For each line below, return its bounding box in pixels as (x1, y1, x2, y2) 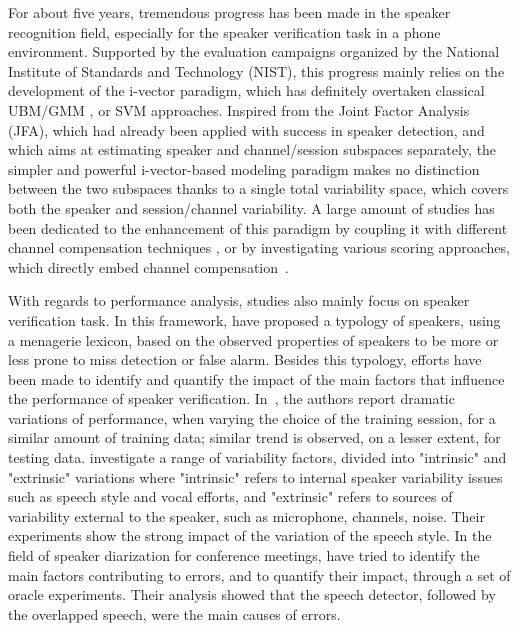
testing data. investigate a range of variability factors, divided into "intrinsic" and (8, 447, 507, 468)
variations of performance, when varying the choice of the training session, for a (8, 407, 496, 428)
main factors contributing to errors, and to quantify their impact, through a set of (8, 564, 511, 585)
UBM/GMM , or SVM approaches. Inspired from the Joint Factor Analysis (8, 99, 470, 120)
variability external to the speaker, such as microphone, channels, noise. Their (8, 505, 485, 526)
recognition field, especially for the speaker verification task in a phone (8, 21, 441, 42)
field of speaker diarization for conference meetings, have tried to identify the (8, 545, 480, 566)
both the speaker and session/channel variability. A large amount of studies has (8, 197, 495, 218)
